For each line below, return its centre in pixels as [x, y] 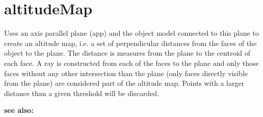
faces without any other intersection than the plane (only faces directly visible [126, 73]
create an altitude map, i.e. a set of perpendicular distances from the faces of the [130, 43]
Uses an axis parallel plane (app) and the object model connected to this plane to [132, 33]
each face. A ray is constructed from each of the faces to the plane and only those [131, 63]
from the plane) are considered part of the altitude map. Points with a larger [124, 83]
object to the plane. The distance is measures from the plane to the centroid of [127, 53]
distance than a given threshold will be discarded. [82, 93]
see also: [19, 110]
